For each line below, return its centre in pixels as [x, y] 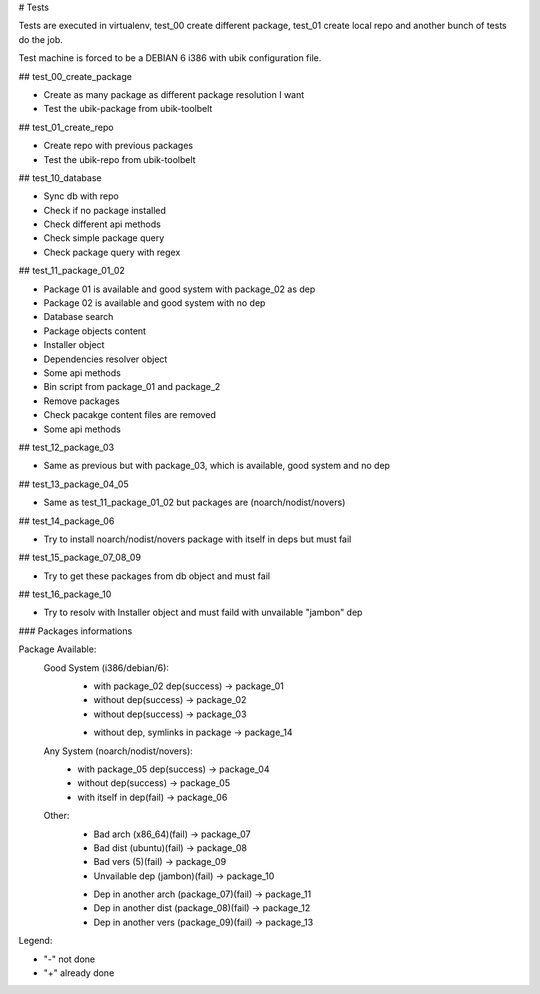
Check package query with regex [112, 252]
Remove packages [81, 401]
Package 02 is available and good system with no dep [154, 303]
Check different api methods [102, 224]
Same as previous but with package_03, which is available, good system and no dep [216, 466]
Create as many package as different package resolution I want [174, 94]
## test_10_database [60, 177]
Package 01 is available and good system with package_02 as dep [179, 289]
